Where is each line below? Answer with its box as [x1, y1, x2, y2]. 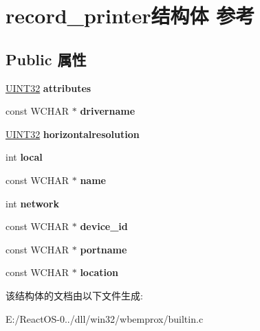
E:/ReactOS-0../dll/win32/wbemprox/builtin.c [6, 311, 204, 326]
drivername [80, 104, 136, 118]
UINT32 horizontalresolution [6, 126, 140, 141]
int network [6, 196, 59, 210]
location [80, 265, 119, 279]
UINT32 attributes [6, 80, 91, 95]
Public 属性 [6, 48, 87, 69]
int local [6, 150, 43, 164]
